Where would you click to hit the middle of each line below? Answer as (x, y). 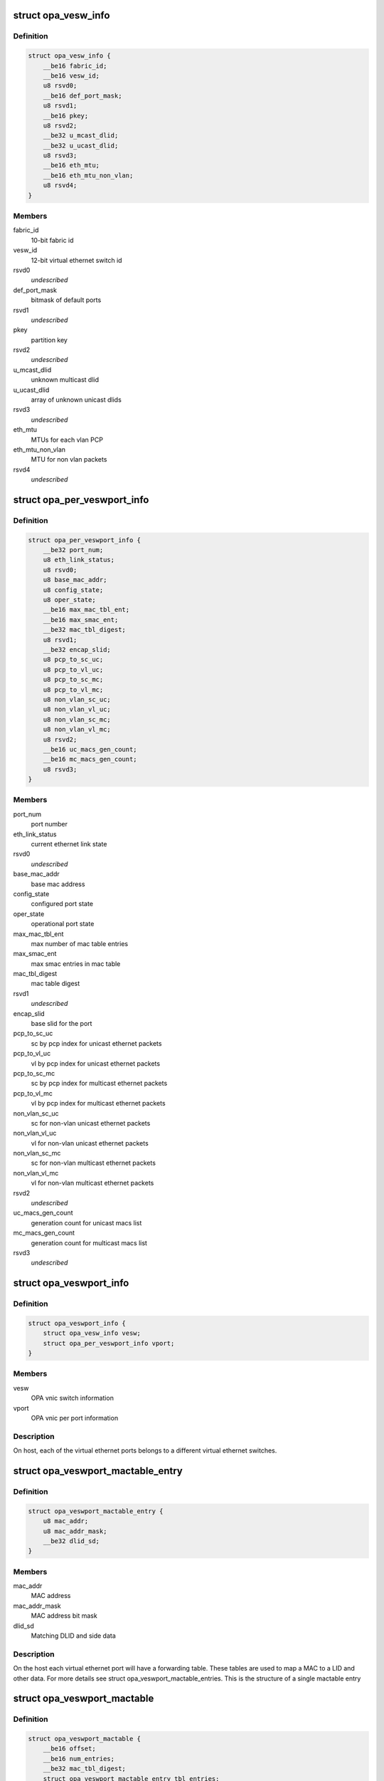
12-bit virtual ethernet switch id (76, 260)
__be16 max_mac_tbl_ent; (86, 610)
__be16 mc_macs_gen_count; (90, 759)
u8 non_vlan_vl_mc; (77, 729)
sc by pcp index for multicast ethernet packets (99, 1084)
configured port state (62, 904)
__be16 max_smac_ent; (81, 619)
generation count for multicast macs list (89, 1242)
